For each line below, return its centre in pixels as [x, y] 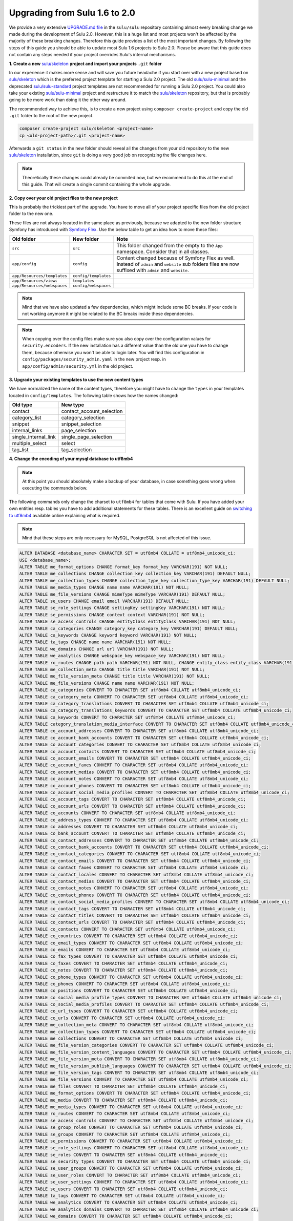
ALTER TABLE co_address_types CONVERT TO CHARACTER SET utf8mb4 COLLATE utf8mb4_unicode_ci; [134, 820]
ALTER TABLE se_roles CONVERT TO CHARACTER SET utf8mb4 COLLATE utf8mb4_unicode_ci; [124, 1155]
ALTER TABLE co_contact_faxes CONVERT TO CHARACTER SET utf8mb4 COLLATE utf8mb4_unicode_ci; [134, 868]
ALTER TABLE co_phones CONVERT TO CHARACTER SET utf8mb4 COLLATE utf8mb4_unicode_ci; [125, 984]
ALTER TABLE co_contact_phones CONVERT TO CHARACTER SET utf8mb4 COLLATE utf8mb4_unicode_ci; [135, 895]
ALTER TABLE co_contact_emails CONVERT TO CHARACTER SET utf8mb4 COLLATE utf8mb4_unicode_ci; [135, 861]
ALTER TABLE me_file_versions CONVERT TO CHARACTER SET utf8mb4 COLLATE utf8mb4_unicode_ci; [134, 1080]
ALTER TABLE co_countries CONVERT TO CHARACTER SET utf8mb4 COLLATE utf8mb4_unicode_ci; [129, 936]
